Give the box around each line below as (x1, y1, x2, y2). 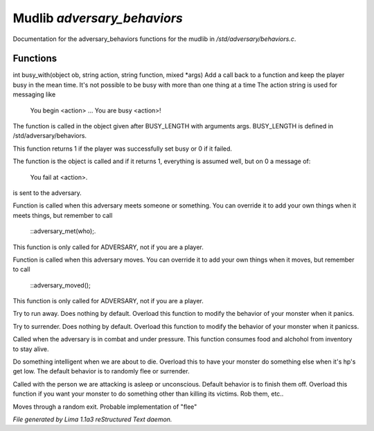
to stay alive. (12, 344, 49, 353)
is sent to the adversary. (12, 188, 82, 197)
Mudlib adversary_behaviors (12, 10, 183, 26)
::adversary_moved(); (30, 281, 91, 289)
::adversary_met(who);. (30, 227, 96, 235)
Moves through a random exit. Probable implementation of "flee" (12, 403, 197, 411)
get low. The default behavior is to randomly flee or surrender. (12, 367, 190, 375)
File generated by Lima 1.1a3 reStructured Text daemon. (12, 415, 172, 423)
